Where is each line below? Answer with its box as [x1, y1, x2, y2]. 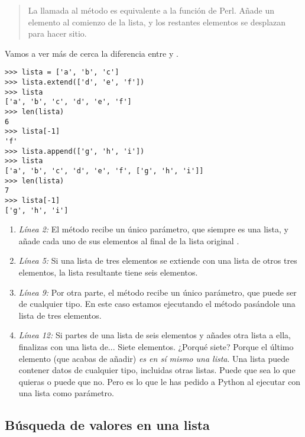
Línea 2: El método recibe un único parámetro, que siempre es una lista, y [18, 223, 288, 235]
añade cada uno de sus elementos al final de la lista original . [18, 234, 239, 247]
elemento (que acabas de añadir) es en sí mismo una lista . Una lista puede [18, 352, 290, 364]
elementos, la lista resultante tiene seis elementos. [18, 266, 198, 278]
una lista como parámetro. [18, 387, 114, 399]
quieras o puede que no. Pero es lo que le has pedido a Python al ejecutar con [18, 375, 301, 387]
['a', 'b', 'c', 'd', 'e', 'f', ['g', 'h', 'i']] [5, 166, 204, 175]
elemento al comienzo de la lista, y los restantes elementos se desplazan [28, 15, 286, 28]
